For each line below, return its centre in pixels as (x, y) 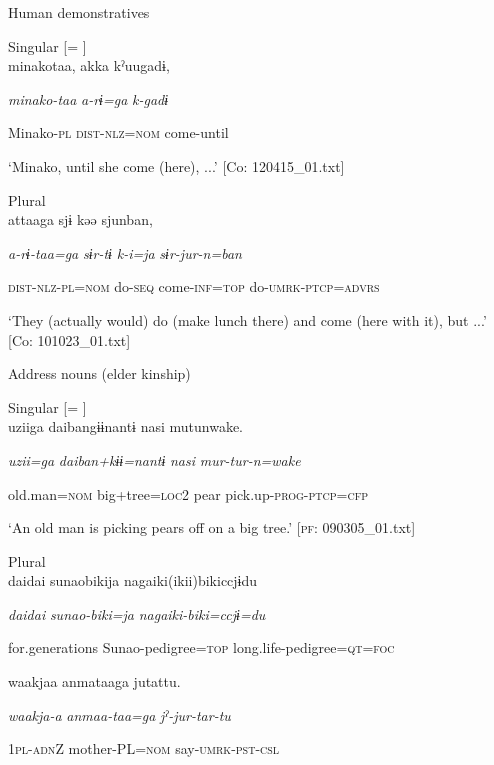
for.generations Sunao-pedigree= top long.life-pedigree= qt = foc (201, 647)
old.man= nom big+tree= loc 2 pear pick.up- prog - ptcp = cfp (188, 493)
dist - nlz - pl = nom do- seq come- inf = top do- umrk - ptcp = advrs (194, 286)
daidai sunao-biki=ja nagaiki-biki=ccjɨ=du (137, 613)
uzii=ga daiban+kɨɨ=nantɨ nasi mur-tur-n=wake (154, 459)
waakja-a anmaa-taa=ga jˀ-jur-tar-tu (119, 714)
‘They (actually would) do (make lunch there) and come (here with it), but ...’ (247, 319)
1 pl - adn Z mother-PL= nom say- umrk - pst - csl (144, 748)
